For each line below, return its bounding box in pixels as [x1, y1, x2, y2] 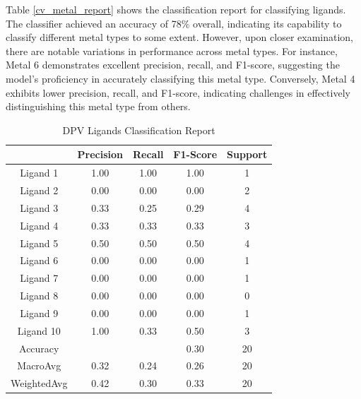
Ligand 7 [20, 270, 59, 285]
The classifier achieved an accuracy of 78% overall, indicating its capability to [6, 16, 342, 30]
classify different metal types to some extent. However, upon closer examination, [6, 30, 353, 44]
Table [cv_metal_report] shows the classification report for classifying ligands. [6, 2, 346, 16]
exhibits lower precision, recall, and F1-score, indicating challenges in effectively [6, 85, 350, 100]
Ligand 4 [20, 218, 59, 232]
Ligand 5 [20, 235, 59, 250]
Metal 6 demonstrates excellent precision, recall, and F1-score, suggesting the [6, 57, 340, 72]
